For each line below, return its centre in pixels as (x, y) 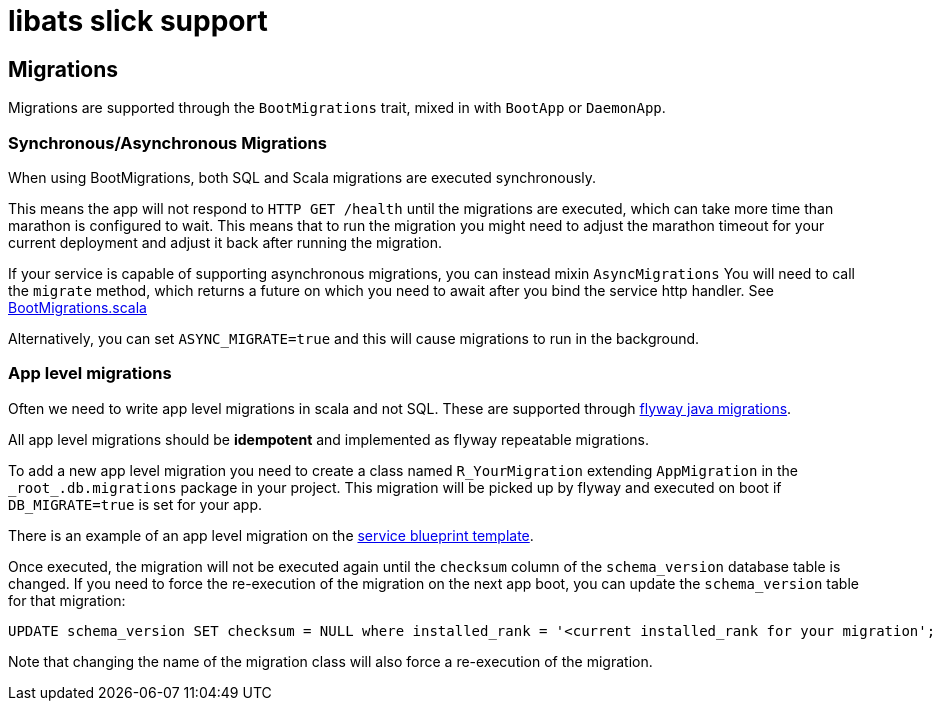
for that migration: (67, 600)
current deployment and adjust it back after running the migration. (225, 242)
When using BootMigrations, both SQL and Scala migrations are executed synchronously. (302, 177)
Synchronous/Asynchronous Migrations (167, 142)
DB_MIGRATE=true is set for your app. (135, 504)
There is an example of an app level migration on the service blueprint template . (271, 535)
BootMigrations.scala (77, 307)
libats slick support (138, 21)
